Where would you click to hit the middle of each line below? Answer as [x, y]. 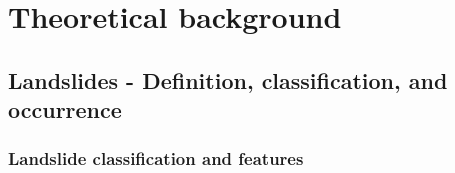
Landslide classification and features [156, 158]
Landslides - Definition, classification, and [228, 79]
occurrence [65, 109]
